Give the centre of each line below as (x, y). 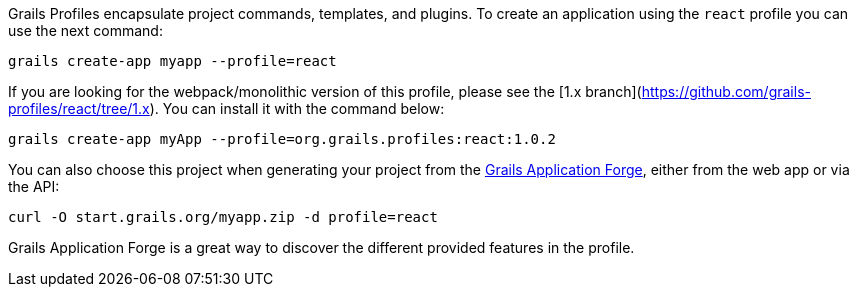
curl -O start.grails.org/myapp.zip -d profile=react (223, 217)
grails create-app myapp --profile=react (172, 61)
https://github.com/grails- (726, 91)
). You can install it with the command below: (297, 108)
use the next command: (85, 30)
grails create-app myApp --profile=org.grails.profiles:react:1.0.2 (282, 139)
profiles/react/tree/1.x (79, 108)
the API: (34, 186)
